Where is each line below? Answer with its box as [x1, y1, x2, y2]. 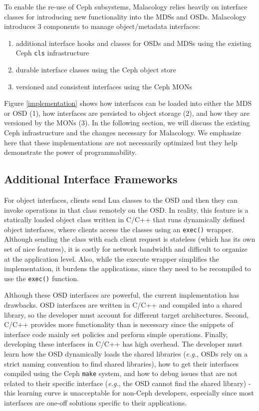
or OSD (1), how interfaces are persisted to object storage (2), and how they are [4, 107, 250, 118]
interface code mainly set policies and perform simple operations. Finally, [4, 329, 228, 339]
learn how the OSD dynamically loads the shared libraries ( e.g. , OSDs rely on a [4, 349, 248, 359]
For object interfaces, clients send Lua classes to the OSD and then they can [4, 194, 238, 205]
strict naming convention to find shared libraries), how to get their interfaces [4, 358, 239, 369]
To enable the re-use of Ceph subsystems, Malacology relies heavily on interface [4, 1, 248, 11]
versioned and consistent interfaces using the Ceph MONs [15, 81, 193, 91]
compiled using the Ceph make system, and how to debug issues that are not [4, 368, 238, 379]
